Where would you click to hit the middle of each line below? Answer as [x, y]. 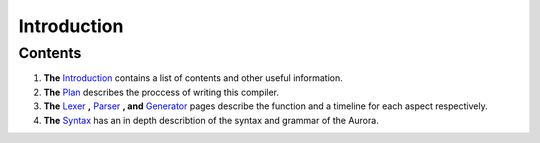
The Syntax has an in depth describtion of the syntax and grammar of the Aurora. [211, 120]
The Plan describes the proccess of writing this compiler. [161, 92]
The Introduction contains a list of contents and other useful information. [193, 78]
